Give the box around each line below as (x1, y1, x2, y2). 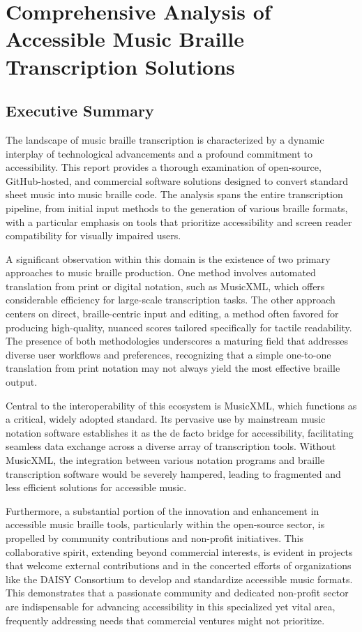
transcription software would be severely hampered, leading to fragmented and (6, 466, 341, 481)
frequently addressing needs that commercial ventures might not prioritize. (6, 612, 325, 627)
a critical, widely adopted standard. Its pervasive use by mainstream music (6, 412, 326, 426)
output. (6, 375, 38, 389)
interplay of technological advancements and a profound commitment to (6, 146, 312, 160)
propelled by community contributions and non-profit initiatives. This (6, 530, 304, 545)
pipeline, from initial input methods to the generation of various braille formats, (6, 200, 348, 215)
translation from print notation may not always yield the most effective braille (6, 361, 340, 375)
